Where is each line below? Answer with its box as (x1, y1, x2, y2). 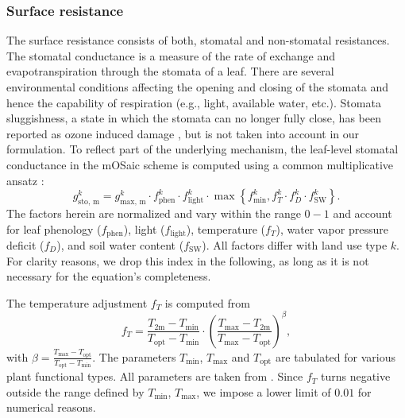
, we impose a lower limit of (196, 383, 331, 400)
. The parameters (92, 348, 176, 365)
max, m (120, 197, 146, 206)
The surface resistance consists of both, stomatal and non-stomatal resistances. (6, 32, 390, 48)
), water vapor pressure (276, 220, 388, 237)
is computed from (164, 294, 250, 311)
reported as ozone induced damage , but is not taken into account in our (6, 125, 360, 141)
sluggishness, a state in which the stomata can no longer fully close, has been (6, 110, 381, 126)
